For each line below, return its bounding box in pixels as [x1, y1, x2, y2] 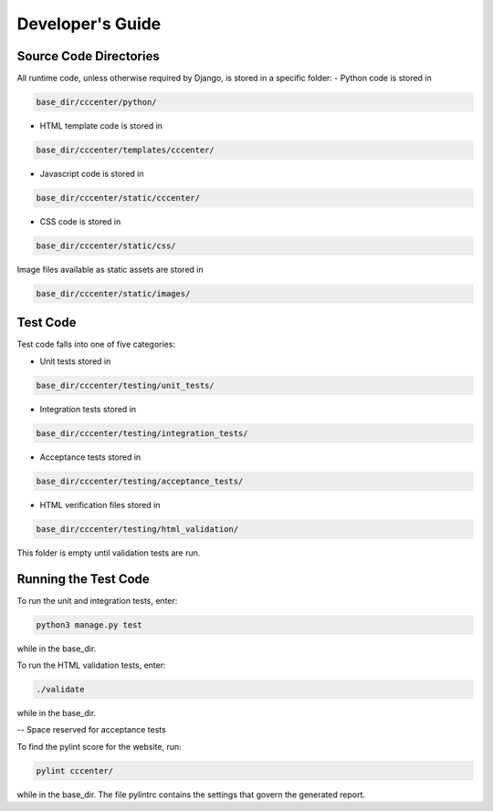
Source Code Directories [16, 48, 160, 64]
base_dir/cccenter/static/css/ [36, 240, 177, 251]
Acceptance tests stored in [39, 452, 142, 463]
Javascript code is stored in [39, 169, 144, 179]
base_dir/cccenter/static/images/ [36, 288, 191, 298]
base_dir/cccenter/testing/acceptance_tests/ [36, 475, 244, 486]
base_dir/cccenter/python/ [36, 97, 157, 108]
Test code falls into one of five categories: [16, 338, 175, 350]
